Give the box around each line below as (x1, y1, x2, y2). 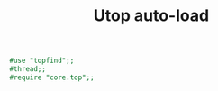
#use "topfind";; (9, 56, 75, 66)
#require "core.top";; (9, 73, 95, 82)
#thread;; (9, 65, 47, 74)
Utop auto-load (93, 5, 210, 26)
